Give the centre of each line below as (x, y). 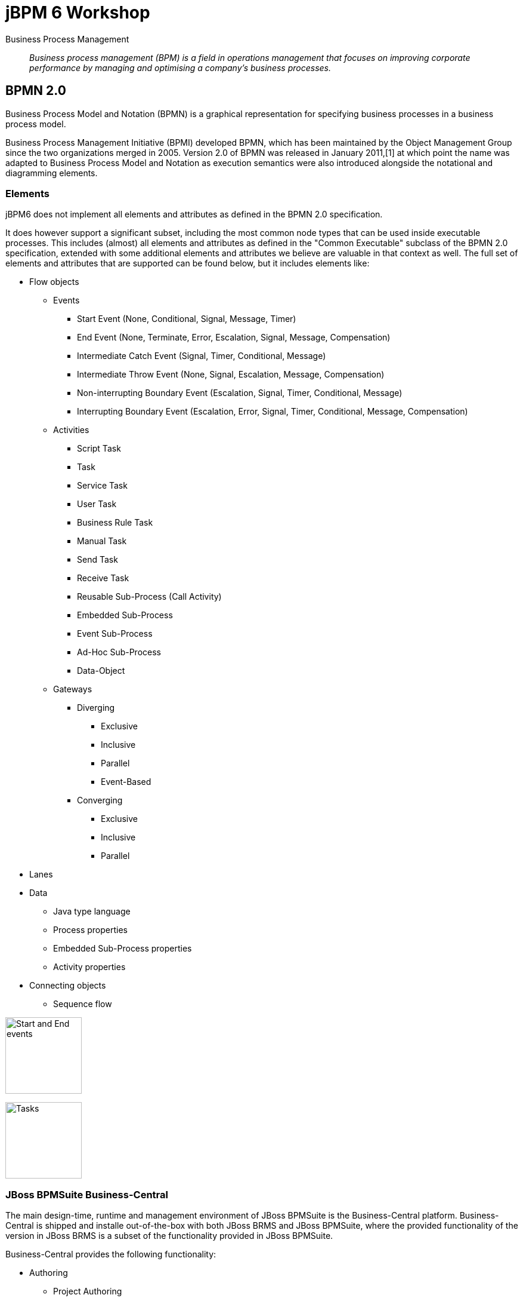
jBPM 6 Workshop (78, 13)
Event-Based (126, 782)
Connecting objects (68, 986)
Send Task (98, 560)
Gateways (73, 689)
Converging (100, 800)
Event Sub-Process (115, 634)
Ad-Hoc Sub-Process (119, 652)
